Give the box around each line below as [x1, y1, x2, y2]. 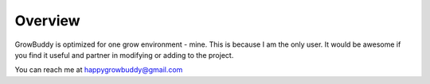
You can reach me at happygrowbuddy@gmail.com [14, 65, 183, 74]
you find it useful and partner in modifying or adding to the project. [14, 50, 234, 59]
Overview [14, 12, 80, 29]
